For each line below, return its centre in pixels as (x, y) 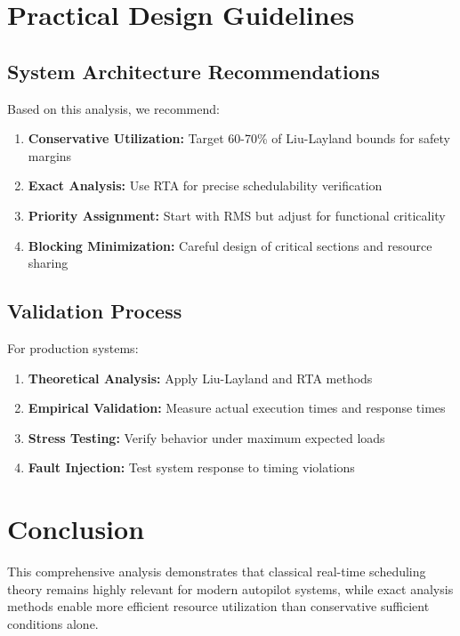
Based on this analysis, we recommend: (113, 108)
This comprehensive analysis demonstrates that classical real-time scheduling (217, 572)
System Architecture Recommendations (194, 71)
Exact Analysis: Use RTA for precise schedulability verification (205, 185)
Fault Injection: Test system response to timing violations (191, 467)
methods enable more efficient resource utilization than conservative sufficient (218, 606)
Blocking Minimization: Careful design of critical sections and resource (230, 245)
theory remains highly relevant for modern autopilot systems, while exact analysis (230, 588)
